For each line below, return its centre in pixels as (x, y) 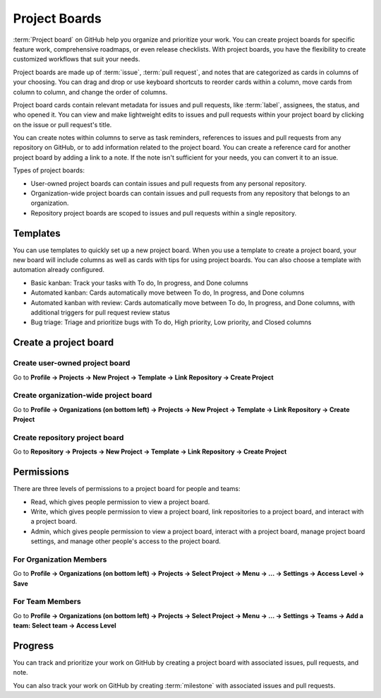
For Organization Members (60, 560)
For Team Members (47, 602)
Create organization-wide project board (83, 396)
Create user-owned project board (72, 363)
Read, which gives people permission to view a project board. (120, 502)
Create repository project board (68, 437)
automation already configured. (59, 270)
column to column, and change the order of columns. (90, 92)
